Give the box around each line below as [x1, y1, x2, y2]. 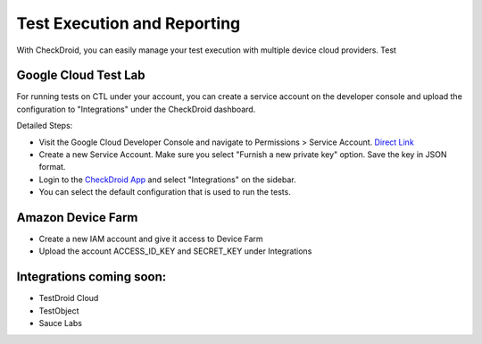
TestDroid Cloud [38, 293, 99, 304]
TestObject [38, 305, 79, 316]
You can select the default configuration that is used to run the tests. [38, 187, 292, 197]
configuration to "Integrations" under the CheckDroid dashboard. [16, 104, 256, 114]
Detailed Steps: [16, 121, 73, 131]
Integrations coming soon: [16, 269, 167, 285]
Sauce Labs [38, 318, 82, 329]
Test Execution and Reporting [16, 13, 241, 33]
